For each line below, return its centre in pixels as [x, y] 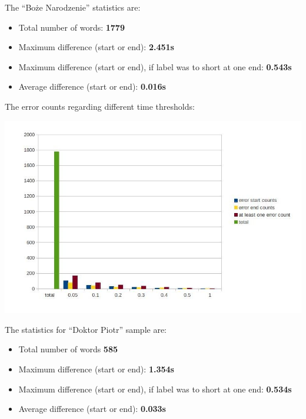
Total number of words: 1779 [71, 27]
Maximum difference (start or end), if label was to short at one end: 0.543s [155, 66]
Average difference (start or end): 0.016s [92, 86]
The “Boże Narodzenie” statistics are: [73, 7]
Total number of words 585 [68, 349]
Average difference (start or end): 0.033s [92, 409]
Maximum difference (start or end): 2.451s [96, 47]
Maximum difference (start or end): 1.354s [96, 369]
